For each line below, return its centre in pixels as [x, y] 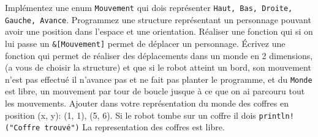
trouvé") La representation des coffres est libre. [134, 127]
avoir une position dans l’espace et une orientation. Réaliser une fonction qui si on [159, 31]
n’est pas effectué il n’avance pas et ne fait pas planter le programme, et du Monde [159, 79]
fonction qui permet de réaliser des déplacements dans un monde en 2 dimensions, [159, 55]
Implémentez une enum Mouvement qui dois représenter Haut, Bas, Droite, [149, 7]
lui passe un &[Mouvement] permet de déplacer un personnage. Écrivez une [145, 43]
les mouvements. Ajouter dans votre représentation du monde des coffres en [147, 103]
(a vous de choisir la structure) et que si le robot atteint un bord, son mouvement [158, 67]
